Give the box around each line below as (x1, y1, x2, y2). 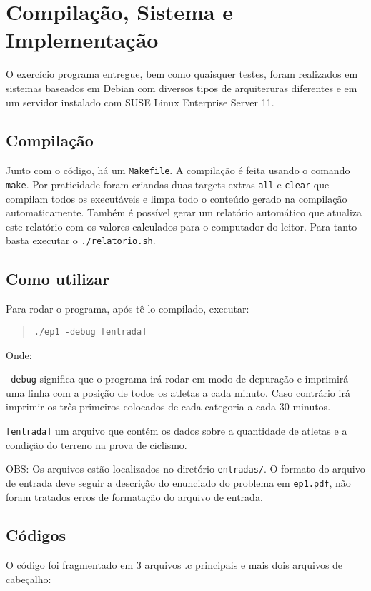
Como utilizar (6, 268, 110, 290)
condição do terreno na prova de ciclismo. (6, 437, 187, 452)
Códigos (6, 524, 66, 546)
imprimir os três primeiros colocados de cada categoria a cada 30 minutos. (6, 399, 331, 414)
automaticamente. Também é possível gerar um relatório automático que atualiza (6, 205, 362, 220)
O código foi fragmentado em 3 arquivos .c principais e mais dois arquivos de (6, 557, 343, 572)
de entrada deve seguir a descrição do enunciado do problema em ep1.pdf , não (6, 475, 351, 490)
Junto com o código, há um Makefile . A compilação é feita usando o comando (6, 163, 350, 178)
